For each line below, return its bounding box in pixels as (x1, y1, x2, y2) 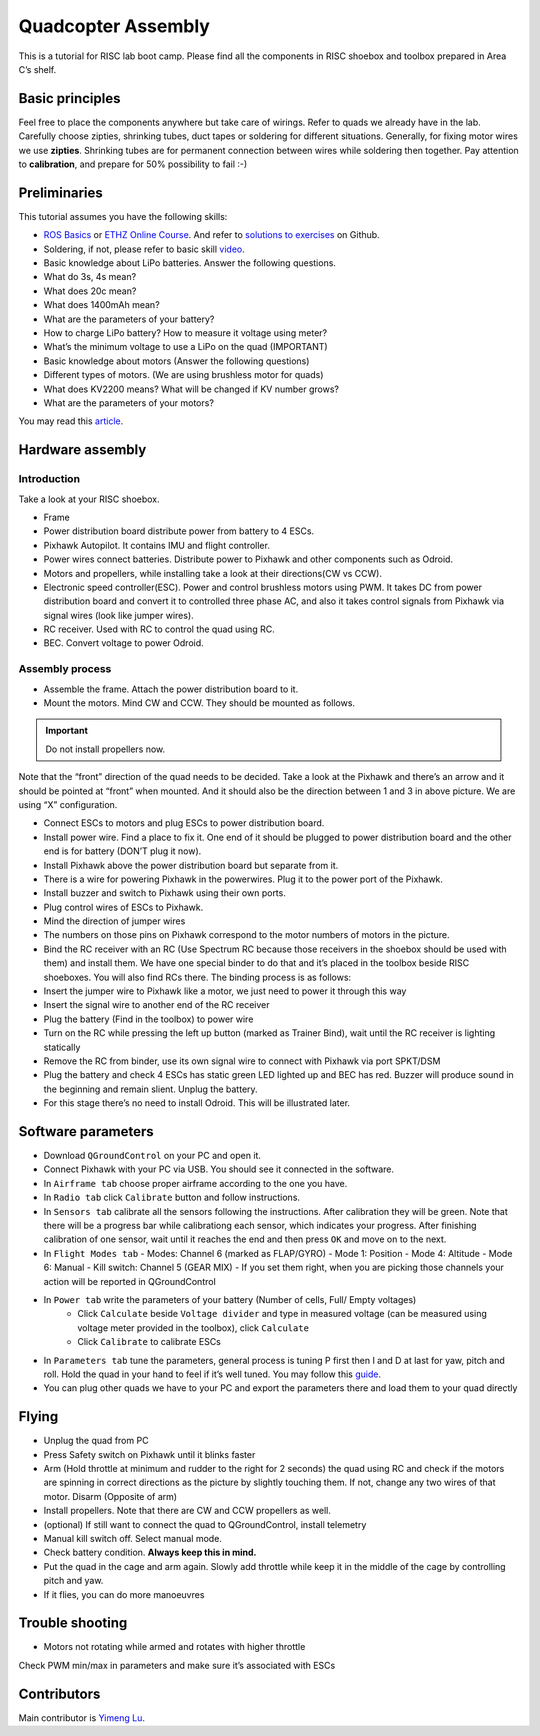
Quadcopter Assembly (18, 15, 210, 37)
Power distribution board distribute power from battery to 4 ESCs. (43, 525, 315, 537)
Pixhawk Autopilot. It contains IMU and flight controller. (43, 539, 270, 551)
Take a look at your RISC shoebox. (18, 493, 160, 505)
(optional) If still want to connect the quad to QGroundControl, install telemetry (43, 1518, 367, 1530)
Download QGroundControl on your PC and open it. (43, 1150, 262, 1162)
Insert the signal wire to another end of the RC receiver (43, 999, 270, 1011)
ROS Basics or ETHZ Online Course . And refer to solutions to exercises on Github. (43, 229, 380, 241)
